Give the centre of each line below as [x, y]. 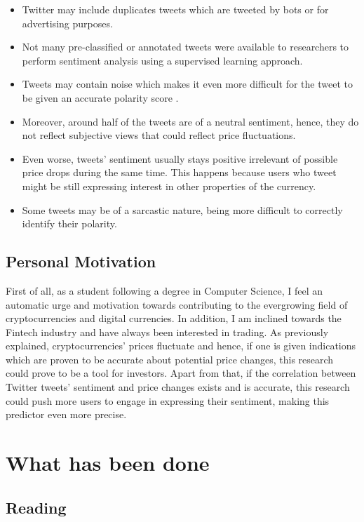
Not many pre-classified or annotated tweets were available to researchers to [186, 47]
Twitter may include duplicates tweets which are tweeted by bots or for [175, 9]
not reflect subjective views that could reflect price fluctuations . [159, 135]
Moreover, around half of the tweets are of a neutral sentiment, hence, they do [190, 121]
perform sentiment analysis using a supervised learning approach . [162, 60]
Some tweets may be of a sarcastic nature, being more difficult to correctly [182, 209]
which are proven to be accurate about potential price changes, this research [170, 359]
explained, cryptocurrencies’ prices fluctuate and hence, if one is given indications [181, 346]
